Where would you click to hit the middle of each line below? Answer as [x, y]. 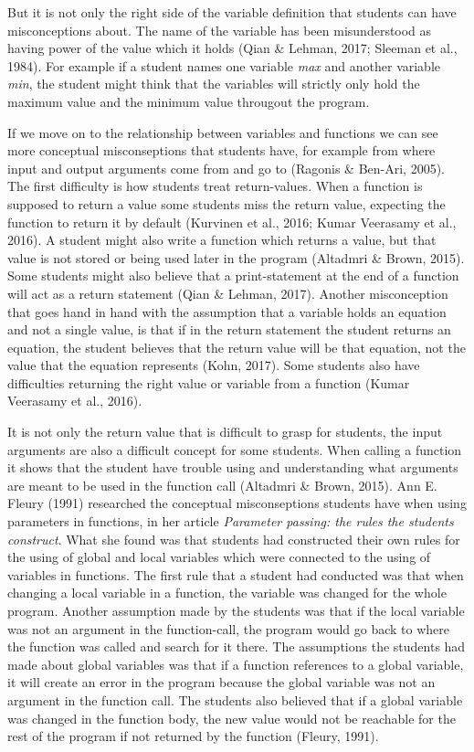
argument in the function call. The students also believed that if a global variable [235, 699]
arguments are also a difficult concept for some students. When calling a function [235, 449]
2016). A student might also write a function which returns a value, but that [222, 240]
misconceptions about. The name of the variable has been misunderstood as [220, 30]
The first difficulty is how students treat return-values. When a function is [215, 186]
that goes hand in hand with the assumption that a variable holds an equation [227, 311]
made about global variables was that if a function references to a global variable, [236, 664]
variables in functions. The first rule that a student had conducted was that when [236, 574]
